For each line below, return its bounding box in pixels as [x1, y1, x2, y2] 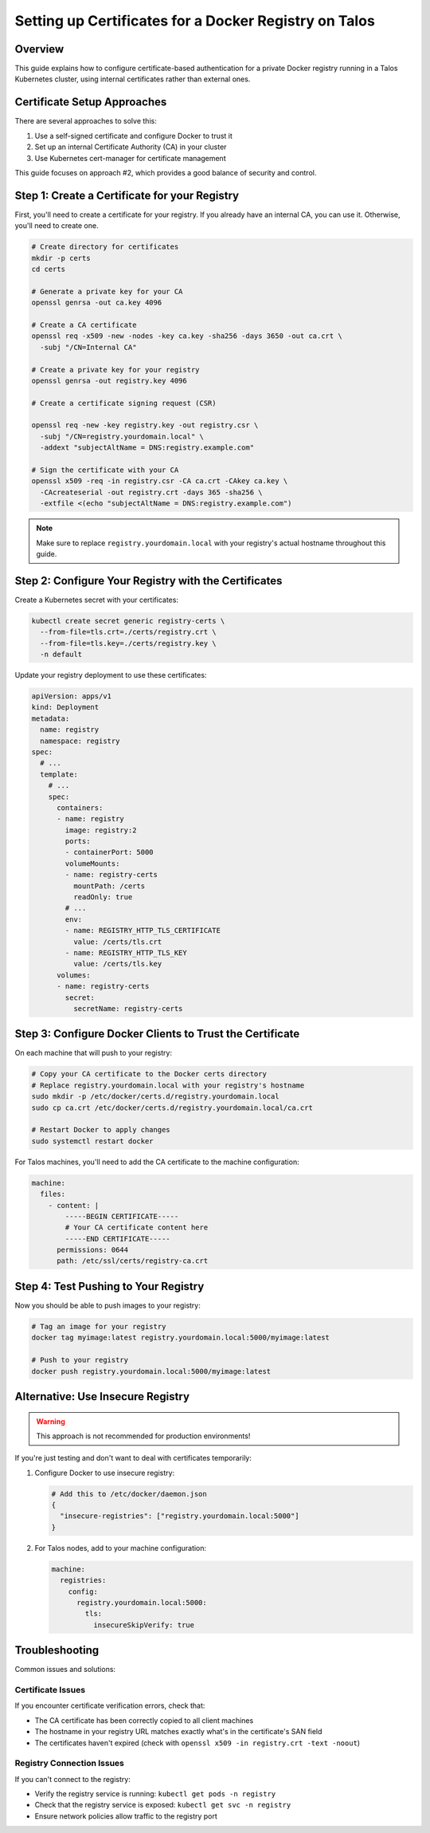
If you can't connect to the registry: [14, 1774, 131, 1784]
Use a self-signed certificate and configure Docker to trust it [34, 131, 233, 140]
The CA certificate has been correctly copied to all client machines [34, 1715, 254, 1725]
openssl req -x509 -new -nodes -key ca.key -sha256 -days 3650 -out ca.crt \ [31, 332, 342, 340]
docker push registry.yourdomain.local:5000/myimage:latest [31, 1367, 272, 1375]
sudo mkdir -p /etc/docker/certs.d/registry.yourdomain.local [31, 1092, 279, 1101]
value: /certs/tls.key [72, 959, 162, 969]
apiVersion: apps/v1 [31, 691, 111, 701]
